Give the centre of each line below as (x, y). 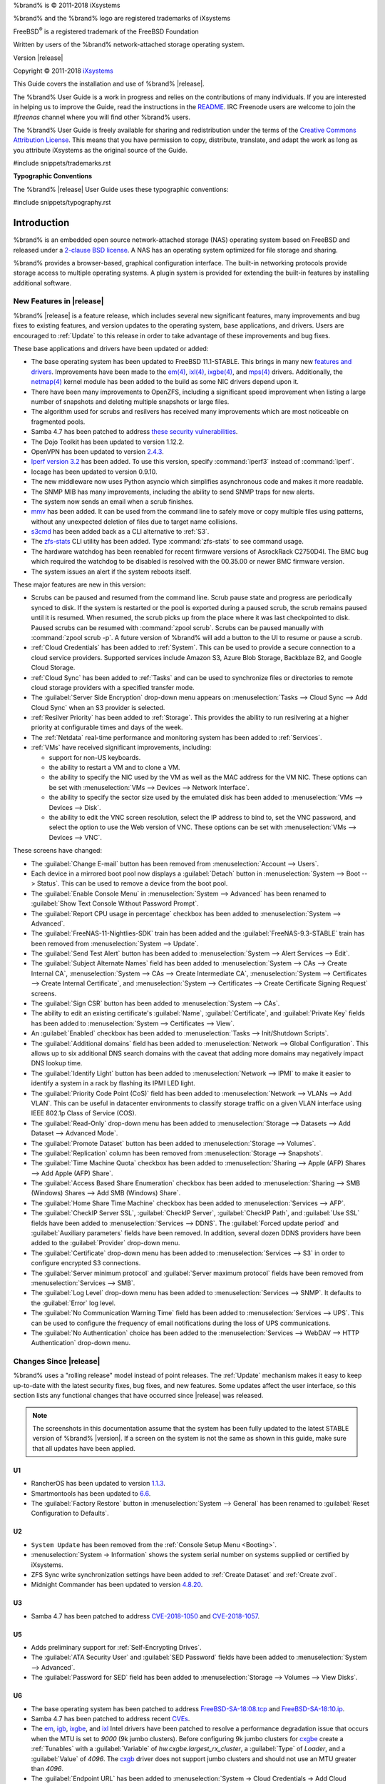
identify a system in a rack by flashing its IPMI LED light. (113, 1083)
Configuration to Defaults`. (70, 1514)
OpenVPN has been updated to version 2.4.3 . (97, 451)
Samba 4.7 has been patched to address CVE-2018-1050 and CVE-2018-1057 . (145, 1616)
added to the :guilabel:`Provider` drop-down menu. (106, 1243)
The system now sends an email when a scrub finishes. (112, 501)
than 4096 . (47, 1769)
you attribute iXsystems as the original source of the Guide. (101, 150)
